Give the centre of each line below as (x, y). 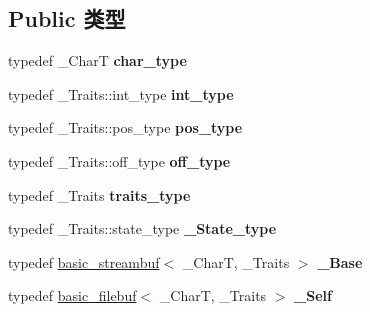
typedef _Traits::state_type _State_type (142, 228)
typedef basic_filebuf (72, 295)
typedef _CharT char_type (97, 60)
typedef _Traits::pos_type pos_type (125, 127)
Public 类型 (67, 18)
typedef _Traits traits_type (99, 194)
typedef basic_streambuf (84, 261)
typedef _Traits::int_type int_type (121, 93)
